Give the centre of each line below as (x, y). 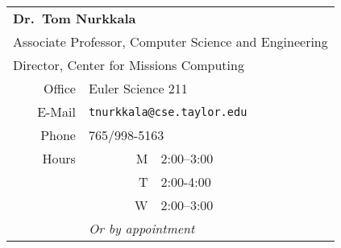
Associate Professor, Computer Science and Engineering (170, 41)
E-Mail (56, 112)
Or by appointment (141, 228)
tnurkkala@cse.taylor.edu (168, 112)
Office (59, 88)
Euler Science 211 (138, 88)
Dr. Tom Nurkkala (75, 18)
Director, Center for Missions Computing (129, 65)
